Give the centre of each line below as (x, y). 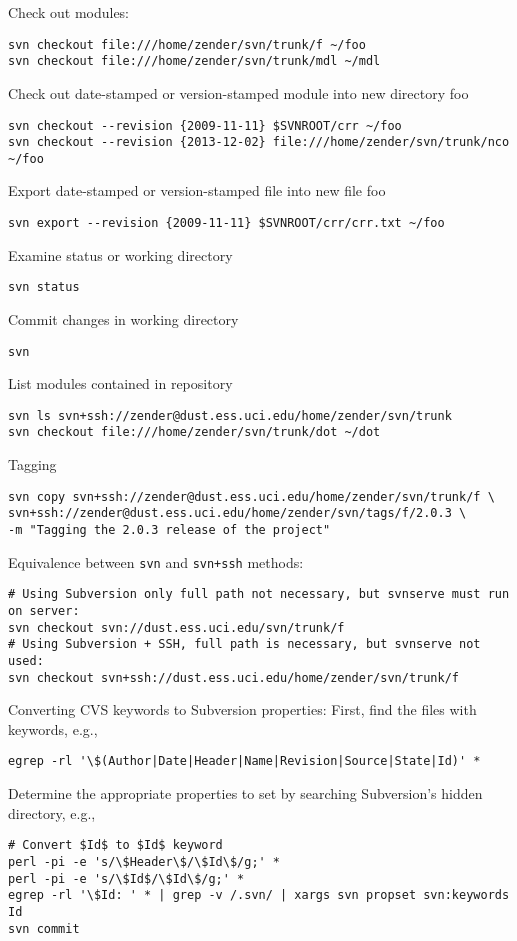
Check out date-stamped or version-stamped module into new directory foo (238, 92)
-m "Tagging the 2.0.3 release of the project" (169, 530)
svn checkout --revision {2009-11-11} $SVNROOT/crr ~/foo (205, 125)
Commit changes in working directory (123, 318)
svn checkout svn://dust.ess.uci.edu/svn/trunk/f (176, 627)
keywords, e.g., (53, 728)
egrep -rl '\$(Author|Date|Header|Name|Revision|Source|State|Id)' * (244, 761)
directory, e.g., (52, 812)
